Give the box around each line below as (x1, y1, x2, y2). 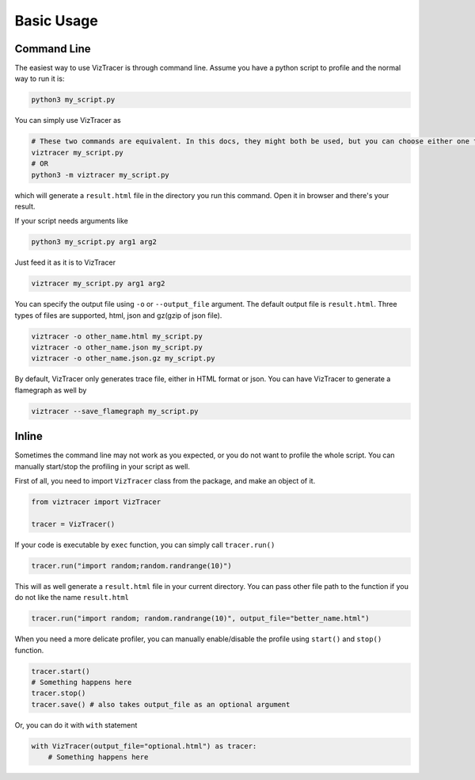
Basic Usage (14, 12, 98, 29)
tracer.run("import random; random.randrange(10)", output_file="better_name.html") (31, 614, 370, 623)
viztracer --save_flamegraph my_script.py (31, 407, 199, 415)
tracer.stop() (31, 689, 86, 698)
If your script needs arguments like (14, 216, 128, 226)
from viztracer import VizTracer (31, 498, 161, 507)
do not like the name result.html (14, 593, 130, 602)
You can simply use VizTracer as (14, 116, 122, 125)
